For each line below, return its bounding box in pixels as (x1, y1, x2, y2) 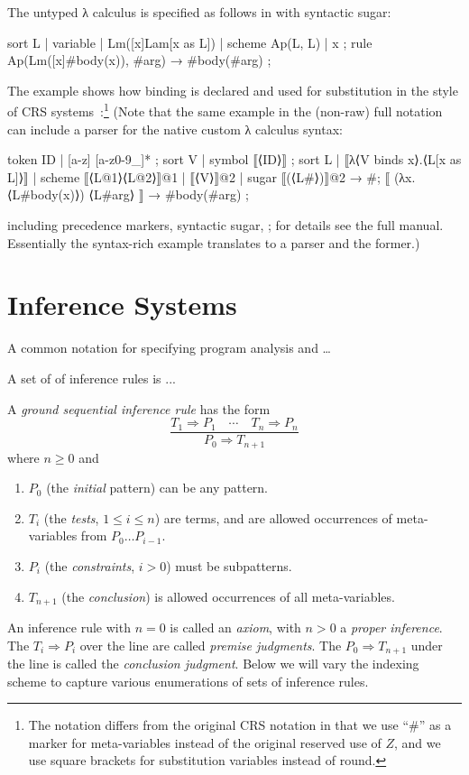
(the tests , (43, 508, 99, 527)
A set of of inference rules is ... (7, 368, 176, 387)
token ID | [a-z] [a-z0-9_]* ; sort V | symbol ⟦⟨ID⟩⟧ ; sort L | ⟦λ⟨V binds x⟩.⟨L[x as (7, 150, 462, 169)
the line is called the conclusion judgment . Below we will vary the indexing (7, 654, 419, 673)
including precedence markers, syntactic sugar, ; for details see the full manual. (7, 216, 444, 234)
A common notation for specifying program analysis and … (7, 338, 331, 357)
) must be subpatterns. (166, 556, 292, 575)
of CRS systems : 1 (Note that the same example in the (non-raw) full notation (7, 99, 443, 121)
